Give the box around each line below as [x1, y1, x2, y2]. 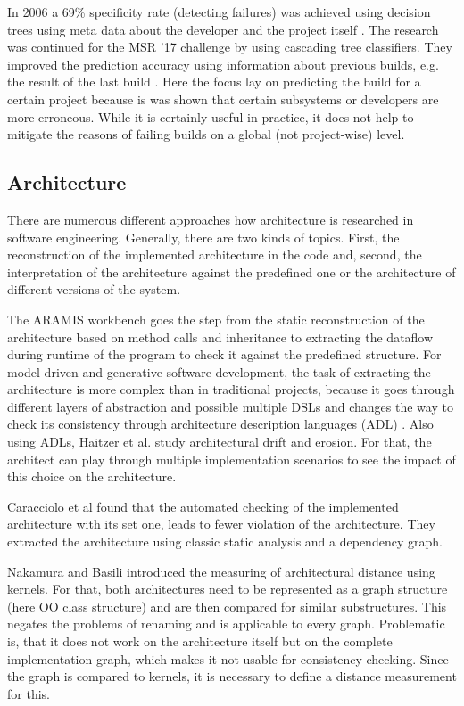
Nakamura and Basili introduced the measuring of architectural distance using [7, 562, 435, 580]
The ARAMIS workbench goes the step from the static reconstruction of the [7, 309, 425, 328]
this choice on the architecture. [7, 467, 177, 486]
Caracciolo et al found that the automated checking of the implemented [7, 497, 399, 515]
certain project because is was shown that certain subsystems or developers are [7, 89, 439, 108]
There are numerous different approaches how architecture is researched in [7, 209, 414, 228]
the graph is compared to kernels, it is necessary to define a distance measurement [7, 667, 457, 685]
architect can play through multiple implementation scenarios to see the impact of [7, 449, 456, 468]
